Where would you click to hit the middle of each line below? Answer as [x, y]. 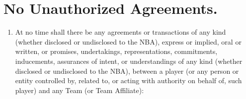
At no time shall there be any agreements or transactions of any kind [121, 32]
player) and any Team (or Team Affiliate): [80, 90]
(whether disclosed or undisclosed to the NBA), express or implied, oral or [128, 41]
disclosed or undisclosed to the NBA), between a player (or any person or [127, 71]
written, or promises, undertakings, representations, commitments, [116, 51]
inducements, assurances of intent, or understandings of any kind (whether [129, 61]
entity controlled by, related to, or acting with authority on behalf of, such [128, 80]
